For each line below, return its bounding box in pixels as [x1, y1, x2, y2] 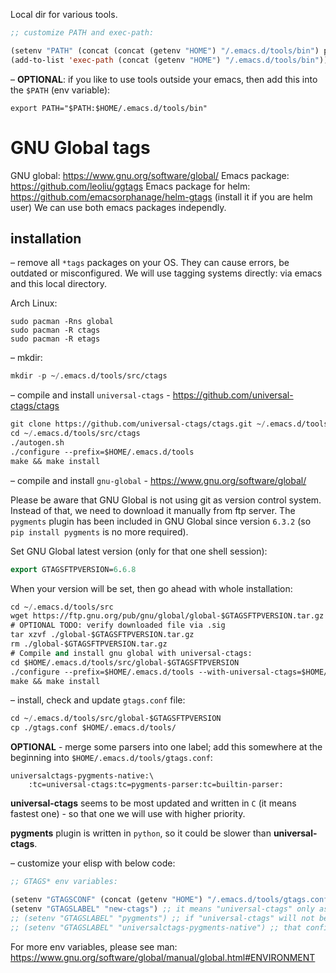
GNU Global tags [10, 136, 151, 159]
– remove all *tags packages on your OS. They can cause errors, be [10, 257, 290, 269]
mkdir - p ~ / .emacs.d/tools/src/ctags [10, 371, 168, 381]
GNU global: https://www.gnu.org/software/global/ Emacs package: [10, 169, 290, 181]
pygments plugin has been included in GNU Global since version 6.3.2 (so [10, 515, 312, 527]
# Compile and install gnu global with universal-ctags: [10, 648, 253, 658]
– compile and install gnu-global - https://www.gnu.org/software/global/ [10, 474, 307, 486]
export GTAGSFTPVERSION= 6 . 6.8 [10, 564, 137, 574]
